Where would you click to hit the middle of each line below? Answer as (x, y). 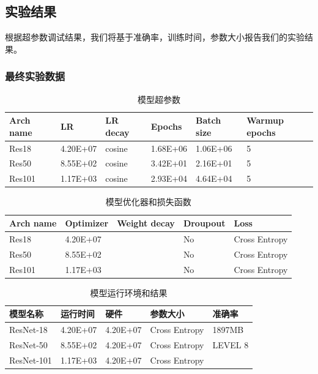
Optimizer (87, 223)
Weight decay (146, 223)
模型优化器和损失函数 (148, 202)
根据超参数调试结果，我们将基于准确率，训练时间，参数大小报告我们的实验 (155, 37)
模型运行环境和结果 (129, 292)
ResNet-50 (28, 344)
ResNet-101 (31, 360)
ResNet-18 (28, 330)
